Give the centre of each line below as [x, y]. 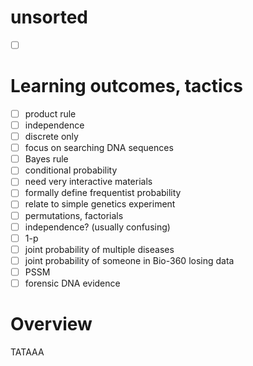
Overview [51, 324]
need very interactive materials [88, 182]
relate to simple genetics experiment [100, 204]
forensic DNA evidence [72, 283]
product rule [50, 113]
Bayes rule [46, 159]
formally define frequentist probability [103, 193]
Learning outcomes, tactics [126, 86]
